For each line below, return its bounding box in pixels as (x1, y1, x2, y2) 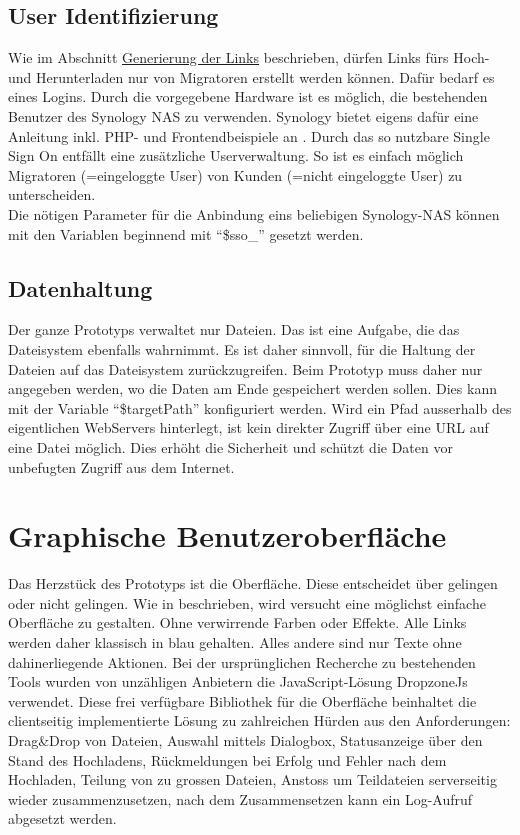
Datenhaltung (8, 272, 153, 303)
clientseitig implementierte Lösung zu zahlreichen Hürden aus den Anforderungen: (8, 710, 511, 731)
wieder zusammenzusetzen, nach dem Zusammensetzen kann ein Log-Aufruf (8, 788, 473, 809)
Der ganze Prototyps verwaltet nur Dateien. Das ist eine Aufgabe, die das (8, 319, 460, 340)
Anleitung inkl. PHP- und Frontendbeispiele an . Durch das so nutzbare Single (8, 125, 490, 146)
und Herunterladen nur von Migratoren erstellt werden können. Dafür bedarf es (8, 66, 495, 87)
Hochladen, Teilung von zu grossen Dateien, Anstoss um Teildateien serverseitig (8, 769, 497, 790)
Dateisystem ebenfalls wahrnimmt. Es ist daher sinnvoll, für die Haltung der (8, 338, 476, 359)
